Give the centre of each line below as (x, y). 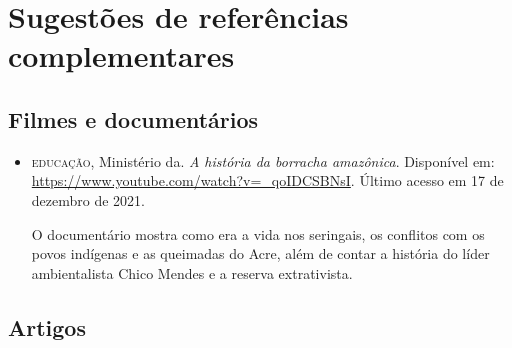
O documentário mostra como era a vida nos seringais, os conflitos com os (258, 233)
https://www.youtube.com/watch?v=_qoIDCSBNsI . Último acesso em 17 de (267, 180)
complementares (121, 55)
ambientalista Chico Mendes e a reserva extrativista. (192, 272)
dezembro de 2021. (88, 199)
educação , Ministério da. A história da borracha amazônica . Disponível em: (263, 160)
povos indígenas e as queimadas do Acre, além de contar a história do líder (260, 253)
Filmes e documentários (133, 118)
